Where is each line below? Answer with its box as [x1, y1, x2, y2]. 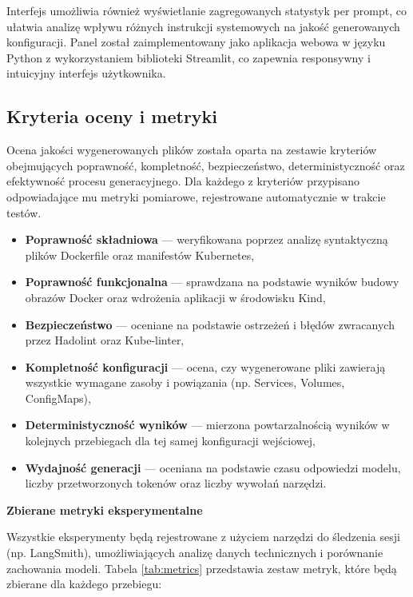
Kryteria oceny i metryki [6, 104, 218, 129]
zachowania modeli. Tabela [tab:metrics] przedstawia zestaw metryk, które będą [6, 559, 397, 576]
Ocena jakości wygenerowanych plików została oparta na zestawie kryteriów [6, 141, 377, 158]
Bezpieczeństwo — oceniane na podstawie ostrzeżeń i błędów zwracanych [25, 316, 395, 332]
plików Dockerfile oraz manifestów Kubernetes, [25, 246, 255, 263]
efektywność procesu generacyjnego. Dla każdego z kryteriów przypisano [6, 173, 359, 189]
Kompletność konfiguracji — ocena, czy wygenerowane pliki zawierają [25, 358, 386, 375]
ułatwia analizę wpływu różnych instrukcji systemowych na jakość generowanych [6, 18, 400, 34]
